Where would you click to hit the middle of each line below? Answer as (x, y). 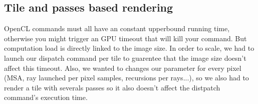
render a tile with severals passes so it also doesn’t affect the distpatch (112, 87)
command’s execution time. (46, 97)
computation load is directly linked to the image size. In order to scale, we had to (129, 48)
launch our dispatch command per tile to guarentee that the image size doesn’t (125, 58)
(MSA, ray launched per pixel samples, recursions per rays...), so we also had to (126, 78)
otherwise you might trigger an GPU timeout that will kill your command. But (125, 38)
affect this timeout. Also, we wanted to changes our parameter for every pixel (123, 68)
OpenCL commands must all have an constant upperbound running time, (117, 28)
